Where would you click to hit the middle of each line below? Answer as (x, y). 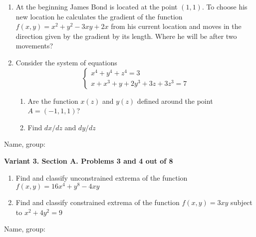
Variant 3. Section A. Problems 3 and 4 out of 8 (89, 160)
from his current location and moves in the (176, 26)
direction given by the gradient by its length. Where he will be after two (126, 36)
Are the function (53, 101)
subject (242, 202)
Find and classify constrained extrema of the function (98, 202)
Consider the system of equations (66, 62)
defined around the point (175, 101)
